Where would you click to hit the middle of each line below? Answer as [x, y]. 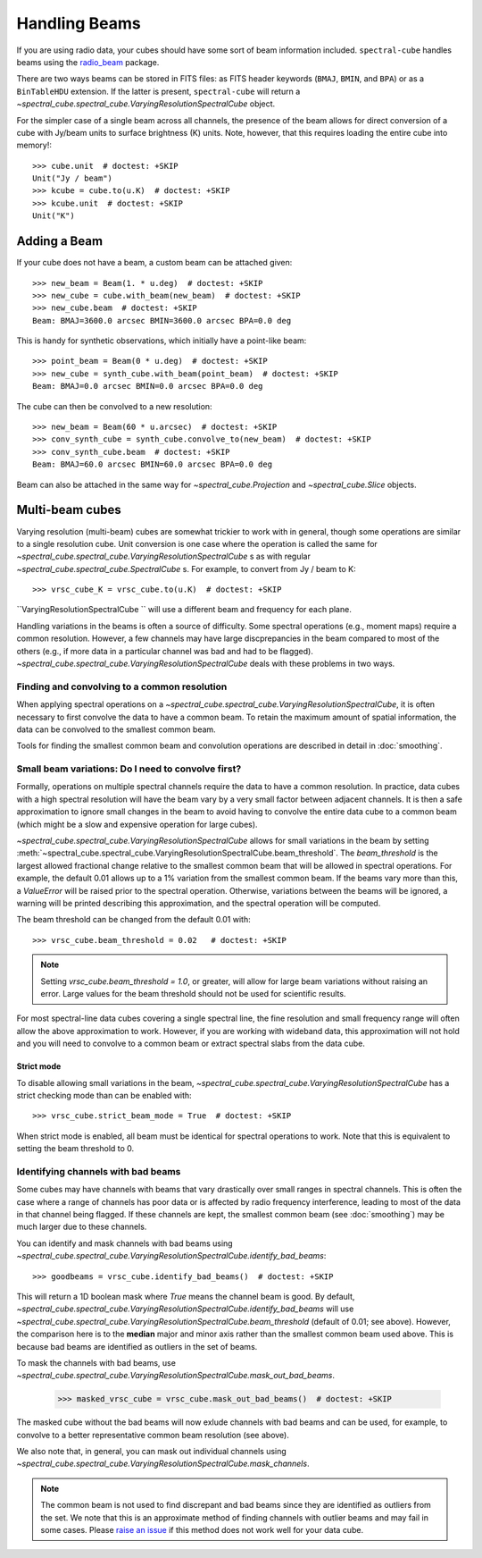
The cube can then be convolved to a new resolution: [115, 406]
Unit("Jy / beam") [73, 178]
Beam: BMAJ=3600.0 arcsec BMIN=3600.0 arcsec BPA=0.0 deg [162, 320]
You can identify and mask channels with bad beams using [125, 1243]
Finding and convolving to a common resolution [122, 686]
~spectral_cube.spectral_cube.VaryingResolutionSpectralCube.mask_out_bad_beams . [175, 1376]
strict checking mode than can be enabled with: [104, 1095]
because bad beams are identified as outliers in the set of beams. [137, 1346]
